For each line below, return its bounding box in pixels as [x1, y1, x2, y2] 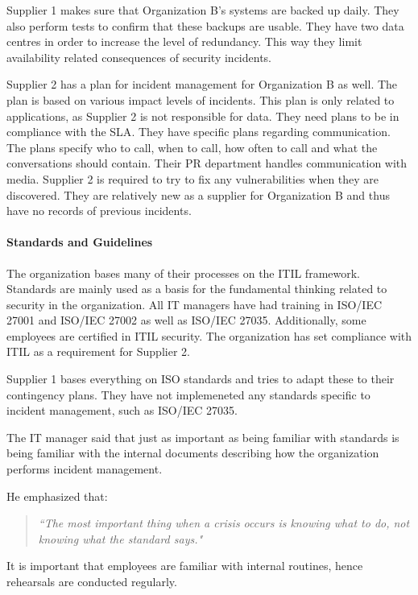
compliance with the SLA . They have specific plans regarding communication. [6, 123, 391, 140]
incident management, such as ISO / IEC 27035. [6, 402, 238, 419]
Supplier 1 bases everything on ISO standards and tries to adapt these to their [6, 370, 395, 387]
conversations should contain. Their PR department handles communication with [6, 155, 408, 171]
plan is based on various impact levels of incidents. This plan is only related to [6, 91, 395, 108]
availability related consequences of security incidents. [6, 48, 271, 65]
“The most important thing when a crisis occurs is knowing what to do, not [38, 514, 410, 531]
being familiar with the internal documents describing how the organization [6, 444, 379, 461]
